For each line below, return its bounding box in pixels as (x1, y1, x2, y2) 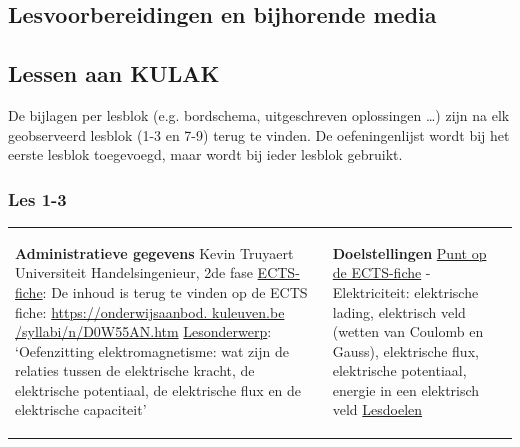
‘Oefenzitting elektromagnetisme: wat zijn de (15, 340, 289, 361)
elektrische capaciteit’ (15, 399, 147, 420)
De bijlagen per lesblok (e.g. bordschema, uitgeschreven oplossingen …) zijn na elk (8, 104, 510, 125)
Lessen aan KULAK (8, 58, 220, 89)
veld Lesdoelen (332, 399, 423, 420)
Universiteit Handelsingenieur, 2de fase (15, 262, 253, 283)
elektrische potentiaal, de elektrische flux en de (15, 379, 302, 400)
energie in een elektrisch (332, 379, 480, 400)
